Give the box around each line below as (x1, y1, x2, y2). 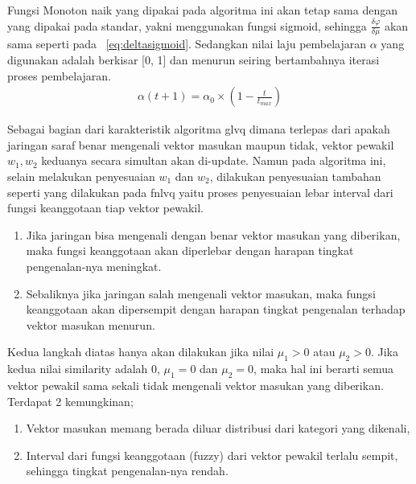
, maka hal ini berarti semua (253, 360, 394, 377)
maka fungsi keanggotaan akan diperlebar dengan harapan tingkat (26, 242, 354, 259)
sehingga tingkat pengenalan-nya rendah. (26, 462, 229, 479)
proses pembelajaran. (7, 67, 111, 84)
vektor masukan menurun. (26, 316, 155, 333)
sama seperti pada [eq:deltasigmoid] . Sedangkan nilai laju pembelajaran (7, 35, 367, 52)
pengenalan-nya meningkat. (26, 257, 162, 274)
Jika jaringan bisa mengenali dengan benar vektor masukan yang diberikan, (26, 226, 401, 243)
